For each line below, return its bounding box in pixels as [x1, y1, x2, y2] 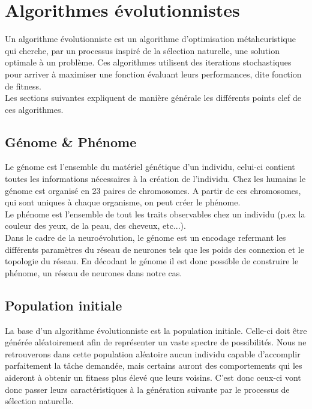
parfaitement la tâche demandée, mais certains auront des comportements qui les [5, 359, 302, 372]
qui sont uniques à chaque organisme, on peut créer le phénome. [5, 196, 241, 208]
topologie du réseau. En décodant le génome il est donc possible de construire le [5, 255, 299, 267]
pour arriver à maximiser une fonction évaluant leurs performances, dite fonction [5, 67, 302, 80]
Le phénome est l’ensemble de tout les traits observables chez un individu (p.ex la [5, 207, 305, 220]
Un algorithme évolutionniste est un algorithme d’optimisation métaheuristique [5, 32, 296, 45]
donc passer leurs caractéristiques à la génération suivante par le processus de [5, 383, 290, 395]
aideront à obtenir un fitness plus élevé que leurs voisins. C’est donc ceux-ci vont [5, 371, 301, 383]
